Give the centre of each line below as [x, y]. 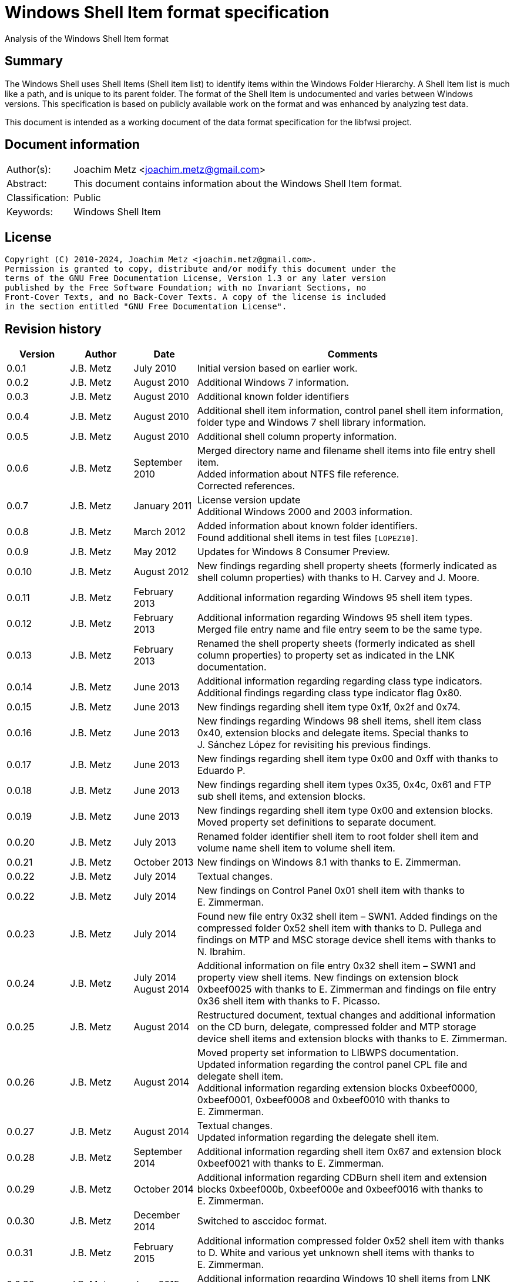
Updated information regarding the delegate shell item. [318, 1138]
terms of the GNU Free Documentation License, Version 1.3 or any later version [196, 278]
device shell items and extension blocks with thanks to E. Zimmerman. [352, 1039]
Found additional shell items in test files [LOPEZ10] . [308, 538]
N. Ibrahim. [221, 952]
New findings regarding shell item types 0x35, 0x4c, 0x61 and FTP [344, 785]
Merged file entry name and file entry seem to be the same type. [340, 630]
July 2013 [155, 842]
